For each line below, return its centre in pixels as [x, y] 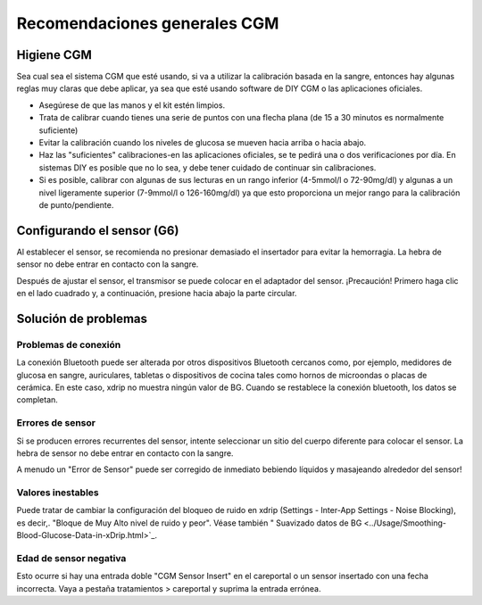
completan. [37, 400]
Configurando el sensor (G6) [98, 231]
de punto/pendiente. [76, 204]
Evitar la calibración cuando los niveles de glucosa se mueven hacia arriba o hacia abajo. [203, 143]
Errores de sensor [56, 423]
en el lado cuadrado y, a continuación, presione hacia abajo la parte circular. [157, 294]
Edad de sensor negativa [71, 558]
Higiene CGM [54, 55]
